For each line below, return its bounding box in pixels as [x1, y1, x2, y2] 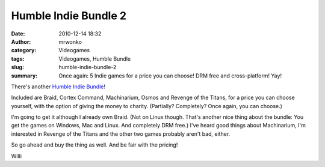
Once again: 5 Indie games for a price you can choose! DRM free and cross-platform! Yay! [58, 72, 282, 79]
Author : [11, 38, 31, 45]
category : [11, 47, 37, 54]
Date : [11, 30, 25, 37]
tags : [11, 55, 25, 62]
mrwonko [58, 38, 82, 45]
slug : [11, 64, 24, 71]
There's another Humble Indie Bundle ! [11, 83, 105, 90]
